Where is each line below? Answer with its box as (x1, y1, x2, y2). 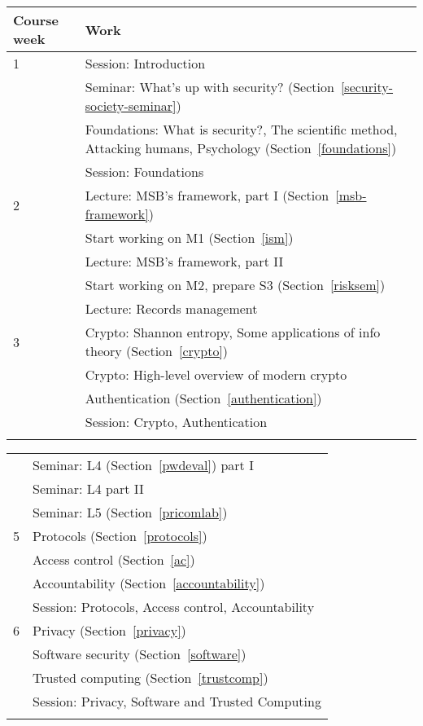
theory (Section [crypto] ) (85, 341, 229, 360)
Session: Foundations (85, 162, 204, 181)
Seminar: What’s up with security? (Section (85, 77, 334, 96)
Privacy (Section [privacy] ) (33, 621, 186, 640)
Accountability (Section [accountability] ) (33, 574, 265, 592)
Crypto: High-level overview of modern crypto (85, 365, 347, 384)
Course (13, 11, 59, 29)
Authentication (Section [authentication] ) (85, 389, 322, 407)
